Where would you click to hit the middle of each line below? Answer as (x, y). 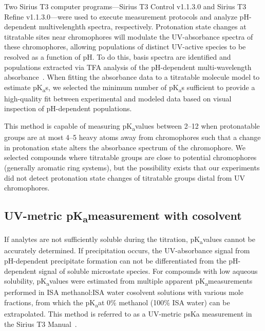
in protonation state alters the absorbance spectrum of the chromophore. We (125, 147)
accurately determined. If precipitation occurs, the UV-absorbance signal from (127, 250)
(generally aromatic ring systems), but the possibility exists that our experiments (132, 167)
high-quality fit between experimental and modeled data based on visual (118, 98)
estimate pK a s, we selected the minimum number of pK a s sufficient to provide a (130, 88)
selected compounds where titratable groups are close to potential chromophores (130, 157)
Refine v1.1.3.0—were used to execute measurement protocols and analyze (121, 16)
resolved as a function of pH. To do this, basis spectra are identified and (118, 56)
